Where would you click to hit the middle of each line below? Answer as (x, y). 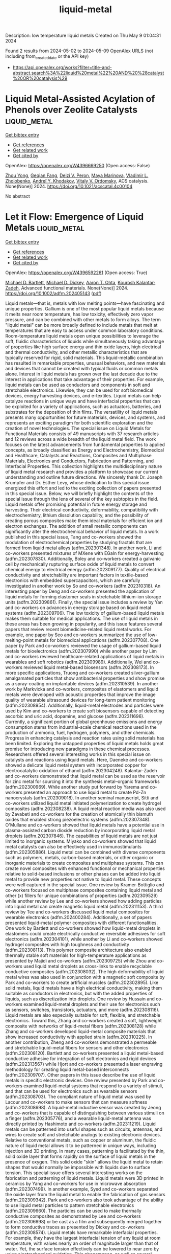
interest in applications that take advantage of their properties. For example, (85, 379)
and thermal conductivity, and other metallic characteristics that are (76, 352)
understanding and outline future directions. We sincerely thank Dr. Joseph (84, 477)
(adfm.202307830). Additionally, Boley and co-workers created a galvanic (83, 558)
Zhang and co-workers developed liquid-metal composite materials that (81, 1031)
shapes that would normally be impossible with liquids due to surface (78, 1167)
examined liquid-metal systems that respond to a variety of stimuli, (93, 1086)
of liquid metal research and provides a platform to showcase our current (82, 472)
